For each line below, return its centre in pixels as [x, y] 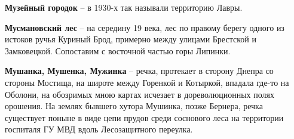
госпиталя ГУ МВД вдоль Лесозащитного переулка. [99, 129]
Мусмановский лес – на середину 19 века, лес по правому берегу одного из [145, 27]
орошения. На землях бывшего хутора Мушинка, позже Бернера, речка [134, 106]
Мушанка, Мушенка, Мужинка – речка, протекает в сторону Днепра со [139, 71]
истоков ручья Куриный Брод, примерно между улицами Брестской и [131, 39]
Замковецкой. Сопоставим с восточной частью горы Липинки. [118, 50]
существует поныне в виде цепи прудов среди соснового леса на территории [144, 117]
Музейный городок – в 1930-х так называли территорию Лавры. [124, 7]
